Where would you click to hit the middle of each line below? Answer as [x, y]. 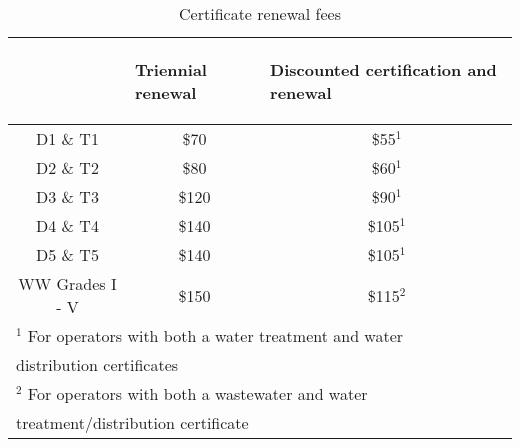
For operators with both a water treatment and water [215, 335]
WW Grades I [67, 283]
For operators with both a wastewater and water [197, 393]
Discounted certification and [383, 69]
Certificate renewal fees [260, 13]
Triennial [170, 69]
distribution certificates [97, 364]
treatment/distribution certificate [132, 422]
